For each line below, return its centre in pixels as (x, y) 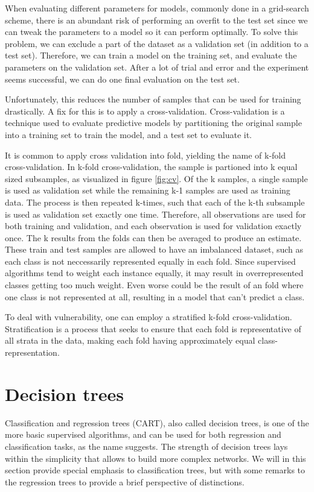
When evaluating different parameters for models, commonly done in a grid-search (157, 8)
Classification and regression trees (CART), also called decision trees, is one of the (157, 422)
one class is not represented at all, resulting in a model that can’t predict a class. (155, 296)
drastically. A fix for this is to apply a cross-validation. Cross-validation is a (145, 111)
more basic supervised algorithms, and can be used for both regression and (143, 434)
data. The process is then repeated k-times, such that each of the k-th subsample (155, 202)
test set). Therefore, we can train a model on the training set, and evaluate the (151, 55)
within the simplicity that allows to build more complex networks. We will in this (155, 458)
